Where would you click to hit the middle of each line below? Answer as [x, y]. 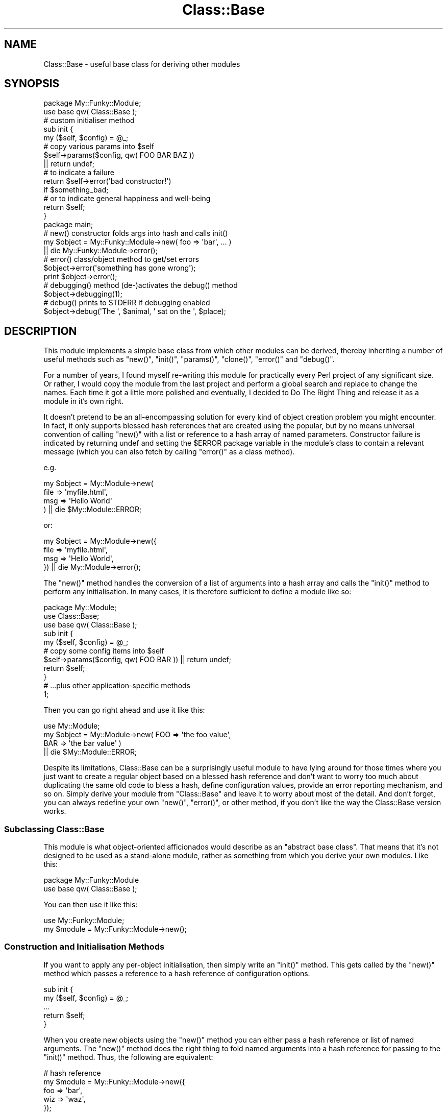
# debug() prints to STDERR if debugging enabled [127, 303]
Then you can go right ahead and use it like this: [124, 710]
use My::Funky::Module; [84, 921]
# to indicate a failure [79, 173]
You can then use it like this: [91, 905]
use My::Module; [72, 726]
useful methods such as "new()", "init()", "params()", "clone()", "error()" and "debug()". [189, 359]
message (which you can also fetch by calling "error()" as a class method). [169, 452]
